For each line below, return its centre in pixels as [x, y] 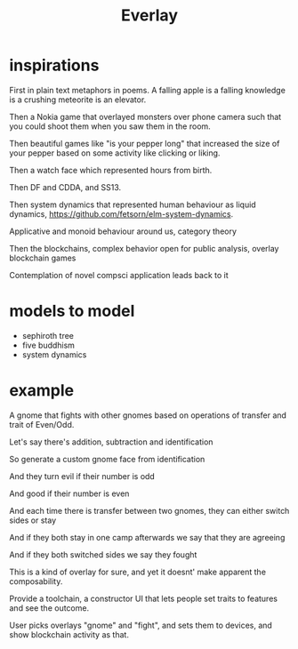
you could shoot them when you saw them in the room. [110, 126]
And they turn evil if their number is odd [82, 476]
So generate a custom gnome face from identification [107, 459]
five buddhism [48, 345]
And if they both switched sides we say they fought [103, 554]
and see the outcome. [49, 608]
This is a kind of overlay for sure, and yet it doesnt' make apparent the [138, 572]
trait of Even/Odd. [42, 424]
